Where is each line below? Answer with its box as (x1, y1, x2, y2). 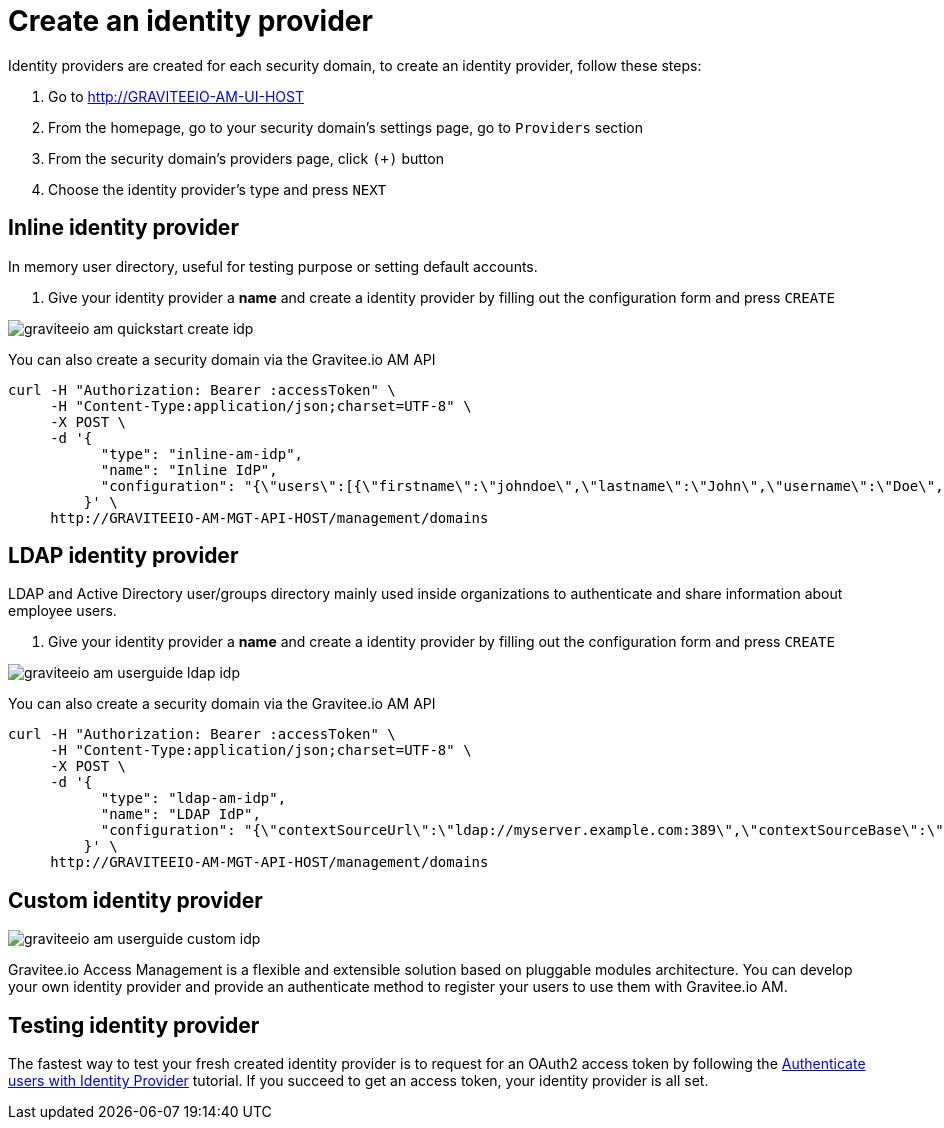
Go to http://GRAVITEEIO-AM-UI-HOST (48, 87, 304, 105)
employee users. (8, 602, 117, 620)
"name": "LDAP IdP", (100, 806, 261, 823)
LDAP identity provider (8, 543, 239, 569)
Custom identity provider (8, 887, 263, 913)
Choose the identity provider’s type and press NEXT (48, 180, 387, 198)
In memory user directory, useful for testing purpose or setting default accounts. (8, 257, 538, 275)
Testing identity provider (8, 1012, 260, 1038)
